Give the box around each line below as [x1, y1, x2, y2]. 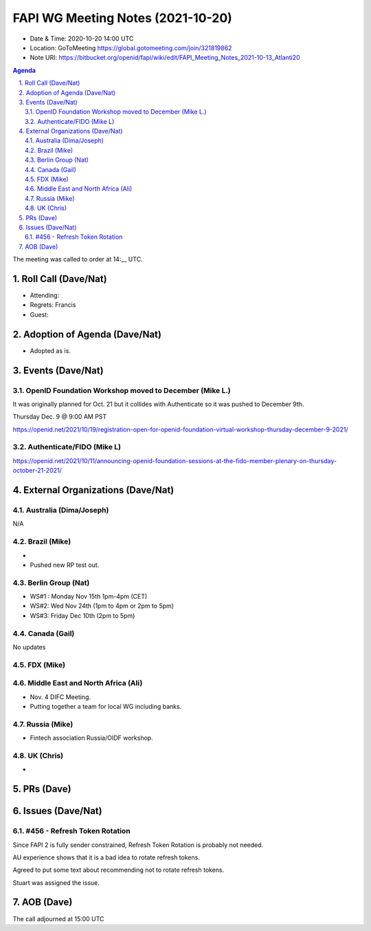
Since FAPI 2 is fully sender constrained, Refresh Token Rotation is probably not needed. [12, 840, 264, 849]
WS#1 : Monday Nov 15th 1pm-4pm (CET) [30, 592, 148, 601]
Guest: [30, 310, 49, 319]
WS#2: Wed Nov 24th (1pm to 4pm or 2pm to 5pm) [30, 602, 175, 610]
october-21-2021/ [12, 467, 62, 475]
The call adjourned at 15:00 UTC [12, 914, 104, 923]
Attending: [30, 291, 60, 299]
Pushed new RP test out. [30, 561, 100, 569]
